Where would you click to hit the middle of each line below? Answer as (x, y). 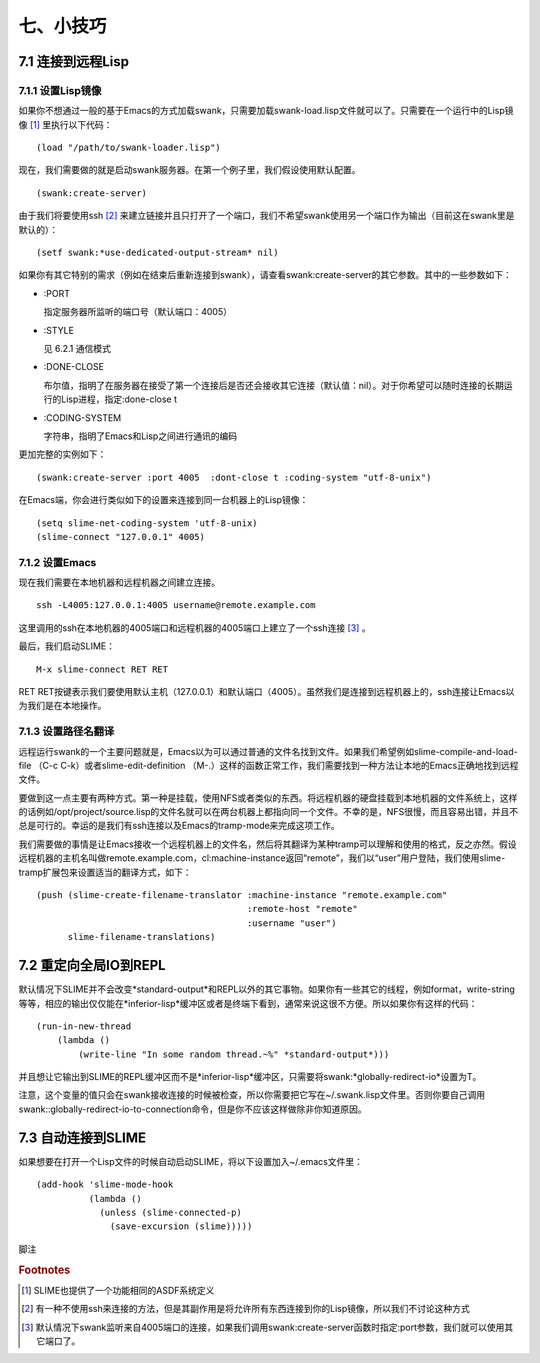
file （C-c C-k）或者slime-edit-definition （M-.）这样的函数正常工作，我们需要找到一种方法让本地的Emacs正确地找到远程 (268, 765)
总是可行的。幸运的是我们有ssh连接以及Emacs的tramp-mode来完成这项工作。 (179, 826)
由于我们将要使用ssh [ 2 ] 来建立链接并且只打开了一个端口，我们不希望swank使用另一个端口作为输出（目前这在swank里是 (266, 216)
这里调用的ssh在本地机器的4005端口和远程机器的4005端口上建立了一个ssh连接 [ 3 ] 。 (194, 627)
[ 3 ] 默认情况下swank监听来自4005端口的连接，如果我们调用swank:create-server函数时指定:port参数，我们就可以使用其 (267, 1327)
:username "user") (291, 923)
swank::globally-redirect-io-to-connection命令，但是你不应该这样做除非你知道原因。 (192, 1109)
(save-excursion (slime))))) (181, 1226)
